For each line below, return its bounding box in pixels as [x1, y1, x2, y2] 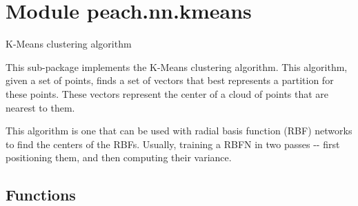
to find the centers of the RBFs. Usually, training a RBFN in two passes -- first [6, 136, 340, 151]
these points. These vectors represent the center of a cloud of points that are [6, 86, 329, 101]
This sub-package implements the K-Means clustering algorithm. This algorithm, [6, 59, 348, 74]
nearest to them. [6, 100, 75, 114]
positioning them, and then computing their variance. [6, 150, 232, 165]
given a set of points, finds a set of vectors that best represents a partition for [6, 73, 334, 87]
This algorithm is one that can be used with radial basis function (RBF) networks [6, 123, 352, 138]
